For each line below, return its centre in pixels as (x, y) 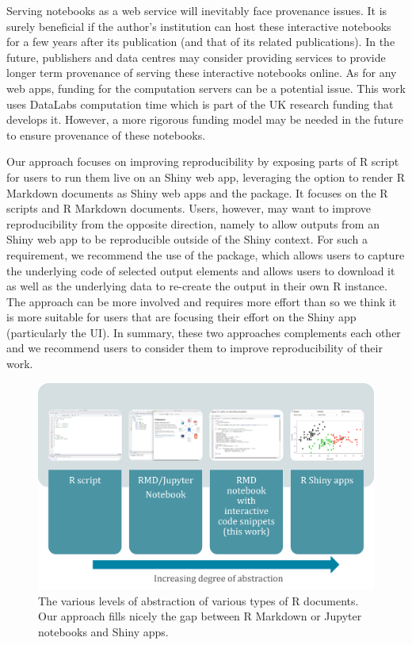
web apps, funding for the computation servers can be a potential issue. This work (206, 88)
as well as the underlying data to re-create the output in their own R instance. (197, 286)
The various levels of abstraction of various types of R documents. (198, 600)
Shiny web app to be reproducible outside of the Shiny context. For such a (187, 239)
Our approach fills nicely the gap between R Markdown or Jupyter (200, 616)
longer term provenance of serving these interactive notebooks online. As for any (202, 73)
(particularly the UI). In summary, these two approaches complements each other (204, 332)
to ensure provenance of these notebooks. (106, 134)
